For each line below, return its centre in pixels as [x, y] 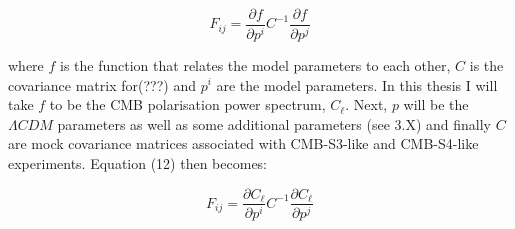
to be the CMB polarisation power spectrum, [187, 104]
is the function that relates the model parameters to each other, [255, 64]
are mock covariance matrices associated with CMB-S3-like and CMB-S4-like [243, 143]
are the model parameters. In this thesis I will [357, 84]
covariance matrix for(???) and [102, 84]
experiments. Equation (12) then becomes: [137, 162]
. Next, [366, 104]
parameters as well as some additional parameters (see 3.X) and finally [274, 123]
